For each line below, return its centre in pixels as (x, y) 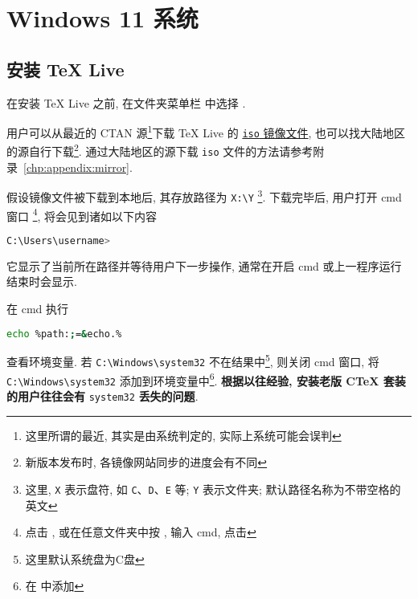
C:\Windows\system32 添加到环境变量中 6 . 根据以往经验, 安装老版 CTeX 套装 (206, 379)
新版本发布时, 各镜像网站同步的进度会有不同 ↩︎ (146, 462)
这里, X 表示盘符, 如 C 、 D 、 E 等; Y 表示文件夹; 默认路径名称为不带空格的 (213, 489)
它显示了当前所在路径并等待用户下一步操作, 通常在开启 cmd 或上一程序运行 (204, 265)
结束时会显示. (42, 281)
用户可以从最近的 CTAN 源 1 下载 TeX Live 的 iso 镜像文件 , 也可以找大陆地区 (206, 131)
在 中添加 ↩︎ (55, 586)
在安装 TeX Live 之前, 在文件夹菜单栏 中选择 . (126, 102)
